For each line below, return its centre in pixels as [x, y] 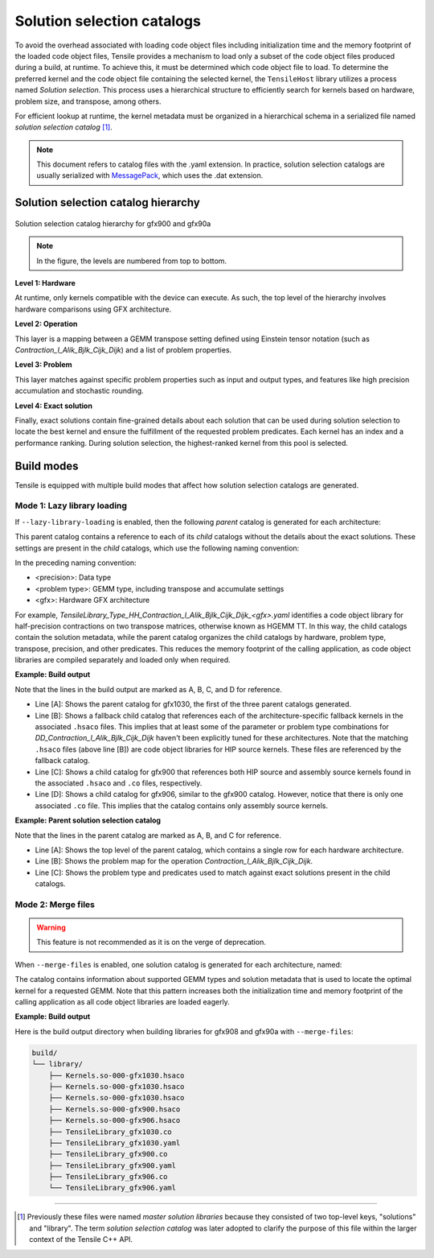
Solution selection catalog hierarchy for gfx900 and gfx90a [113, 223]
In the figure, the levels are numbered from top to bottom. [132, 261]
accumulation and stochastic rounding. [79, 391]
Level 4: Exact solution [53, 406]
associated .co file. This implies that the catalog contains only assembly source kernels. [182, 806]
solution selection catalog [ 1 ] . [63, 127]
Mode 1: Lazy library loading [71, 505]
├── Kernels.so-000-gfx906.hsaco [115, 1120]
